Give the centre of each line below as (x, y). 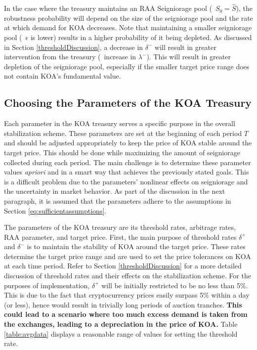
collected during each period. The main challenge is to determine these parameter (128, 162)
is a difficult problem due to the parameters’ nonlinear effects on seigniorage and (126, 181)
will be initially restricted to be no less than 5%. (175, 285)
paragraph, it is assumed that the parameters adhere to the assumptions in (118, 200)
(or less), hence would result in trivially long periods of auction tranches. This (123, 304)
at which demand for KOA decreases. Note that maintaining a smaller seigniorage (128, 27)
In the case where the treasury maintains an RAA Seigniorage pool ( (108, 8)
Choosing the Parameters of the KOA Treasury (128, 103)
